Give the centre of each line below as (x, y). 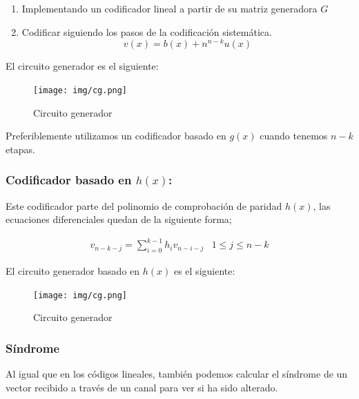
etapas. (20, 149)
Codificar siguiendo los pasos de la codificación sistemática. (147, 31)
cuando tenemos (294, 136)
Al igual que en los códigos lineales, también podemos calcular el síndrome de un (177, 374)
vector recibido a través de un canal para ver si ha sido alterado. (142, 387)
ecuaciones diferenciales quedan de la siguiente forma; (119, 219)
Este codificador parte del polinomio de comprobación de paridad (144, 205)
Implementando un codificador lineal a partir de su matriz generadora (169, 8)
